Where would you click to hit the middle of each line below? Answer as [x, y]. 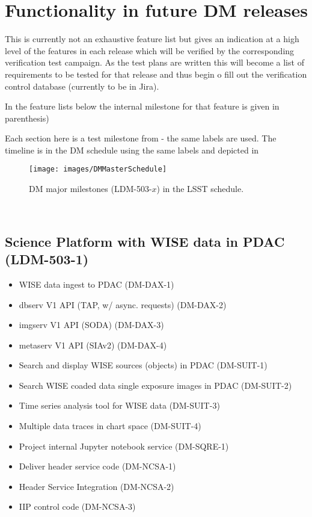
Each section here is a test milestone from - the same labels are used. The [141, 138]
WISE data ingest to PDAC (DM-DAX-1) [96, 284]
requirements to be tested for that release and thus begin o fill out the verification [156, 74]
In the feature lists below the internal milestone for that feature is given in [142, 106]
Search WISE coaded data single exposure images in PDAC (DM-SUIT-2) [155, 385]
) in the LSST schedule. [200, 189]
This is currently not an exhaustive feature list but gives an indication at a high [152, 39]
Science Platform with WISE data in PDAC [145, 241]
